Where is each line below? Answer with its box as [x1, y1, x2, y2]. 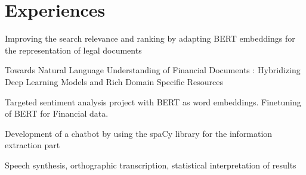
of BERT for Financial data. [5, 107, 109, 120]
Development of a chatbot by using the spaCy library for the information [5, 127, 273, 139]
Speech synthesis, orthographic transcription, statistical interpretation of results [5, 158, 296, 171]
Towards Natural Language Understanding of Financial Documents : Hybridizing [5, 64, 301, 76]
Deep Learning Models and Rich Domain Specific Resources [5, 75, 224, 87]
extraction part [5, 139, 60, 151]
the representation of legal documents [5, 43, 142, 56]
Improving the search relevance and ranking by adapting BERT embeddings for [5, 32, 295, 45]
